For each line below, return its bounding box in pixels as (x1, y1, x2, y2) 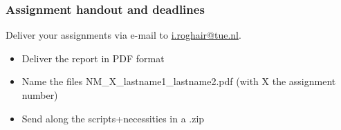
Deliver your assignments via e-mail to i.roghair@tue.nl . (6, 28, 241, 42)
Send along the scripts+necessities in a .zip (21, 111, 205, 125)
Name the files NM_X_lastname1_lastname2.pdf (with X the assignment (21, 74, 336, 89)
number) (21, 88, 58, 102)
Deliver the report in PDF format (21, 50, 165, 65)
